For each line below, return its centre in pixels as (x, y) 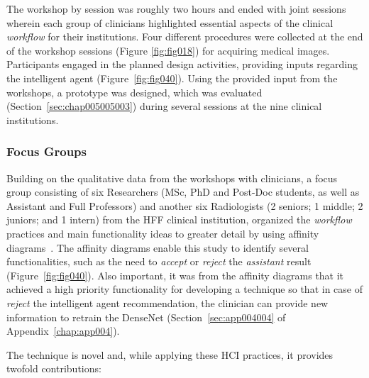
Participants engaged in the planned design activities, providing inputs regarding (182, 64)
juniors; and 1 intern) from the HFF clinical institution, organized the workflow (179, 219)
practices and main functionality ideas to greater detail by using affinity (163, 233)
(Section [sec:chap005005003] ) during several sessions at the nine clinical (164, 106)
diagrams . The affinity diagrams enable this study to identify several (158, 247)
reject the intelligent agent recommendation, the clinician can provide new (167, 302)
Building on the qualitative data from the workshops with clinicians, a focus (172, 178)
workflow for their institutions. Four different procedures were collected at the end (185, 37)
